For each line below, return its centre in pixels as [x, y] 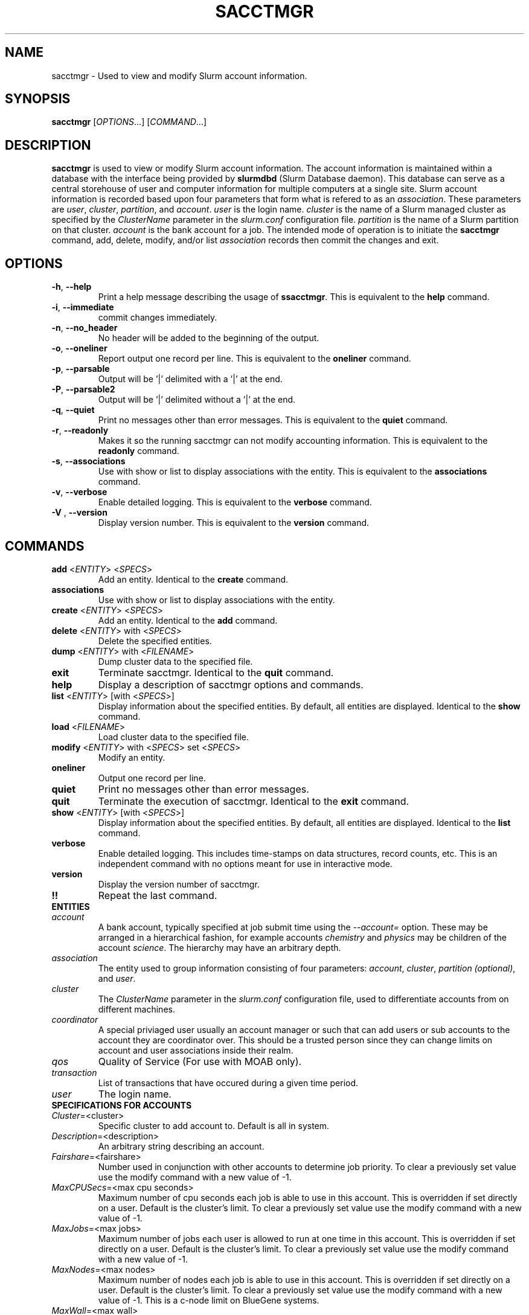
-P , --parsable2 [83, 389]
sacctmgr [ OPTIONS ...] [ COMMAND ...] [129, 122]
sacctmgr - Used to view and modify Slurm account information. [179, 75]
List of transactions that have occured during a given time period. [228, 1083]
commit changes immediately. [158, 318]
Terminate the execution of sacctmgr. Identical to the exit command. [254, 801]
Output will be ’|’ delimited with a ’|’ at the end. [190, 379]
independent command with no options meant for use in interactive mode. [245, 863]
